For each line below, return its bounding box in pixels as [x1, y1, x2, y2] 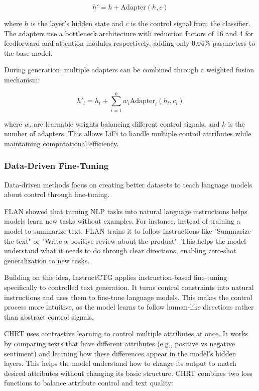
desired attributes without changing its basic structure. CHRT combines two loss [4, 367, 252, 378]
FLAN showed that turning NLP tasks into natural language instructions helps [4, 206, 247, 216]
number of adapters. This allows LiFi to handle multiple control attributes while [4, 128, 251, 139]
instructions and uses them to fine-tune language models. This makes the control [4, 291, 252, 302]
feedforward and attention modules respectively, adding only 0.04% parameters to [4, 38, 255, 48]
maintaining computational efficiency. [4, 138, 119, 148]
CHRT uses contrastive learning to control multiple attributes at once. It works [4, 328, 248, 339]
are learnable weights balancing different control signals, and [34, 118, 220, 129]
